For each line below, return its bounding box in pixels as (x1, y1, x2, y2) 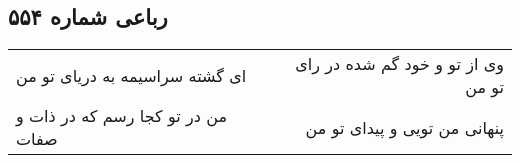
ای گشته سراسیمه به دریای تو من (16, 63, 247, 87)
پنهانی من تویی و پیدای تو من (305, 115, 504, 139)
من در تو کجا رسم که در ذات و (16, 104, 227, 128)
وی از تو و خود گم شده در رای (295, 52, 504, 76)
